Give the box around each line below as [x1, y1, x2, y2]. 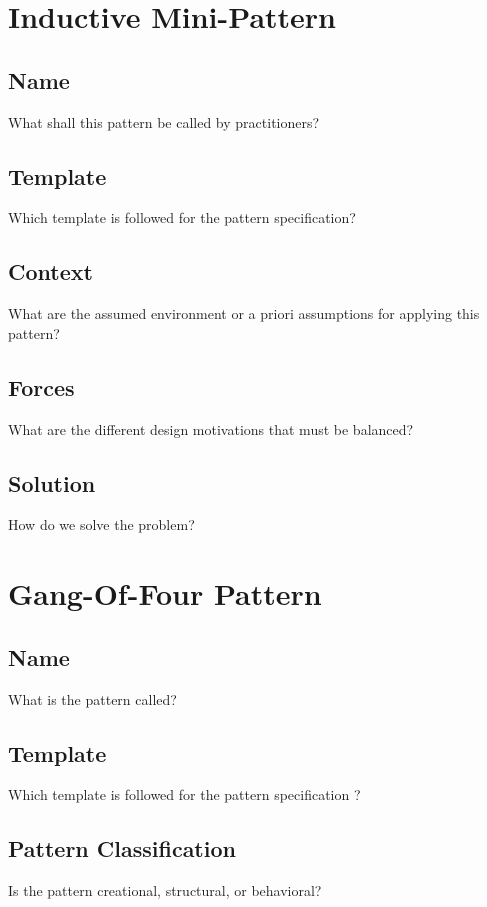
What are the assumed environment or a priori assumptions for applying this [8, 303, 480, 324]
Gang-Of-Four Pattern [8, 573, 322, 614]
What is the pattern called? [8, 688, 177, 709]
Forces [8, 371, 75, 402]
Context [8, 256, 93, 287]
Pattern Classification [8, 833, 236, 864]
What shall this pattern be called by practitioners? [8, 111, 320, 132]
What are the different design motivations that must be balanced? [8, 418, 414, 439]
